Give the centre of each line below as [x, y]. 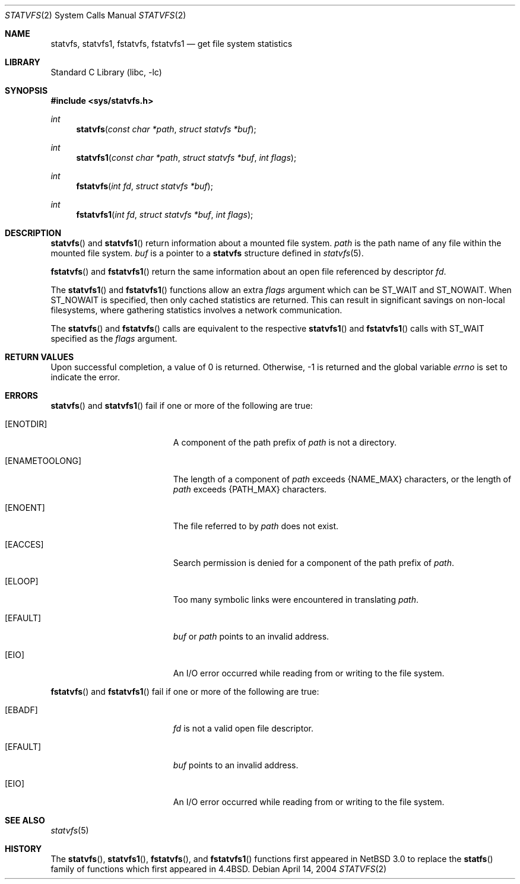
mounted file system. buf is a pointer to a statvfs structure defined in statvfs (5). [207, 253]
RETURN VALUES [39, 357]
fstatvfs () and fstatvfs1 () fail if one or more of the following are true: [185, 691]
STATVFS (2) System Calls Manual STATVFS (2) [96, 15]
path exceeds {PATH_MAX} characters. [250, 489]
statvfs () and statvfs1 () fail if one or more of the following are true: [182, 406]
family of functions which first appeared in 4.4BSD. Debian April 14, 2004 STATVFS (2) [219, 869]
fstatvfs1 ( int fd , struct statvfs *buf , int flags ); [165, 214]
